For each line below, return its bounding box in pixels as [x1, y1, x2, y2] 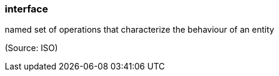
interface [5, 3, 48, 15]
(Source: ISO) [5, 43, 58, 53]
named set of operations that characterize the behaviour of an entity [5, 24, 274, 35]
